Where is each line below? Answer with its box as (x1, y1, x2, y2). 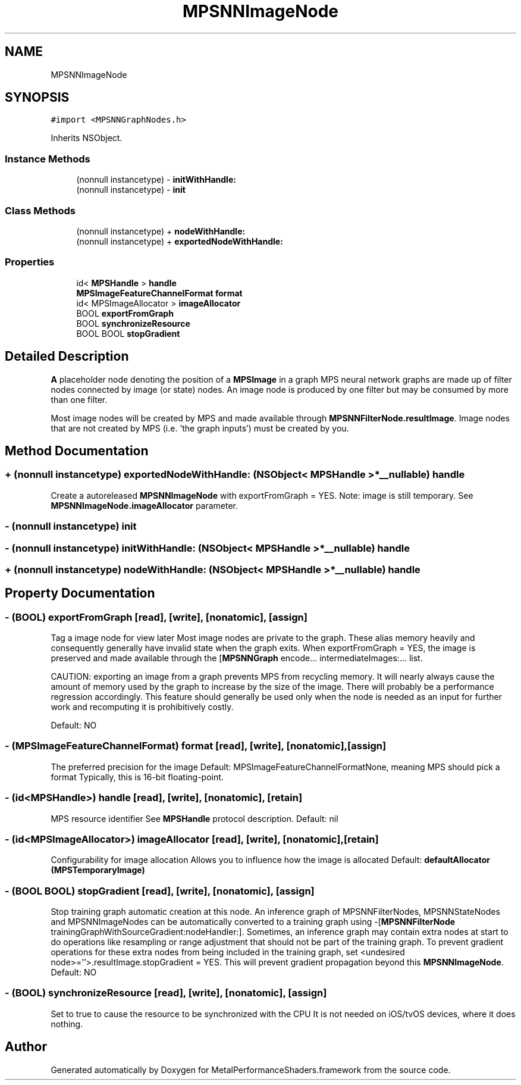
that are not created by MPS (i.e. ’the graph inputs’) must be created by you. (51, 423, 349, 433)
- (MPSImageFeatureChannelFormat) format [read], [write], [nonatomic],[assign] (5, 740, 387, 752)
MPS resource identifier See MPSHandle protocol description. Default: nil (51, 813, 338, 824)
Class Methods (5, 204, 76, 217)
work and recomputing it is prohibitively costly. (51, 702, 234, 712)
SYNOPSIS (5, 90, 70, 105)
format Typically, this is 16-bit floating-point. (51, 771, 224, 782)
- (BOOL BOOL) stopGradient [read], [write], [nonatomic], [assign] (5, 884, 315, 897)
